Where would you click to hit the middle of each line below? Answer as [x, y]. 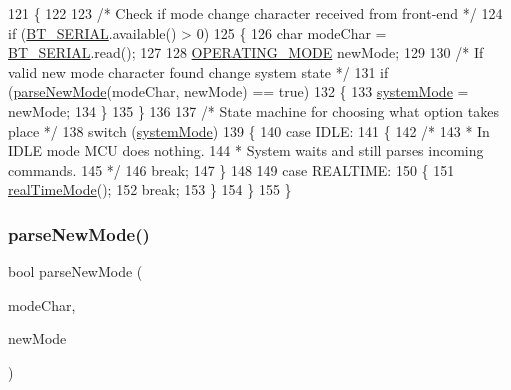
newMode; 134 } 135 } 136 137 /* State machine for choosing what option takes [253, 110]
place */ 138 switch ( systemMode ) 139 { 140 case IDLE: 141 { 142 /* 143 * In [249, 130]
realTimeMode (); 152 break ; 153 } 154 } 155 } [150, 189]
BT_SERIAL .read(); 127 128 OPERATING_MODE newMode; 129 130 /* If [246, 52]
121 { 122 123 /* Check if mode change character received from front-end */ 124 [255, 13]
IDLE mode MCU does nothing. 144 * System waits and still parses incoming [246, 150]
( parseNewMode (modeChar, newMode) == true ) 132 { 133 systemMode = [238, 91]
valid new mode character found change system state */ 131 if [198, 71]
